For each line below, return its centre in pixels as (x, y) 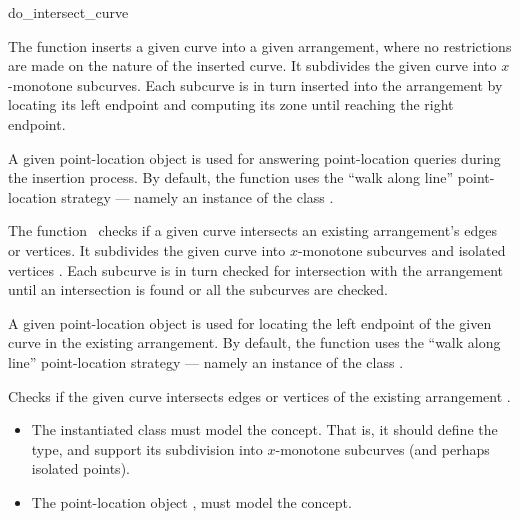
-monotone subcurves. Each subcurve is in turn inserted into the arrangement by (255, 84)
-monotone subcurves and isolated (401, 249)
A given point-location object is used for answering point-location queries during (254, 157)
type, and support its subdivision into (147, 448)
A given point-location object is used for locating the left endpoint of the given (250, 322)
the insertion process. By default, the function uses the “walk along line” (231, 177)
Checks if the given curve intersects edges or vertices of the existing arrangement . (259, 395)
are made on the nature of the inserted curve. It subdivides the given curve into (252, 65)
